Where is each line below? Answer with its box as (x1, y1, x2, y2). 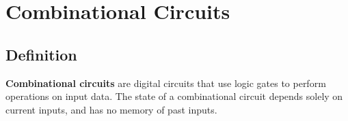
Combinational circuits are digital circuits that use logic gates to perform (5, 75, 326, 90)
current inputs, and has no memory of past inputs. (5, 102, 217, 116)
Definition (5, 44, 77, 65)
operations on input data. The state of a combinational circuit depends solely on (5, 89, 343, 103)
